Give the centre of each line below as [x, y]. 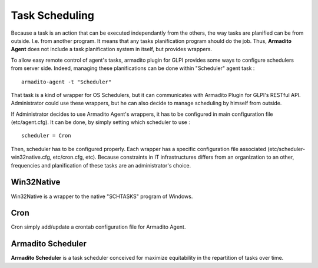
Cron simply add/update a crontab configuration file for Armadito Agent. [98, 227]
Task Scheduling [52, 15]
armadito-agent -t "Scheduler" [67, 82]
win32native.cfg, [31, 157]
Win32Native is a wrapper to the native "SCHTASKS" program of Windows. [102, 196]
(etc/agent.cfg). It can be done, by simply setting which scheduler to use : [101, 122]
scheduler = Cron [46, 136]
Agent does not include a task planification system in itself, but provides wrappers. [111, 49]
